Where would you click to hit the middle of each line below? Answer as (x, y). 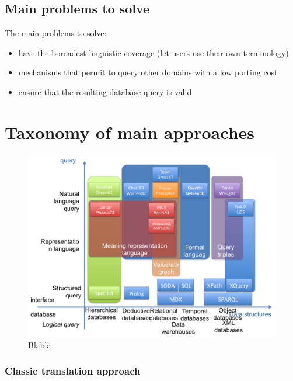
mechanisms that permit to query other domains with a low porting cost (148, 72)
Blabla (40, 344)
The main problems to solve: (56, 33)
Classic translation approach (73, 371)
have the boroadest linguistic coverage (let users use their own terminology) (154, 52)
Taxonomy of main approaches (130, 132)
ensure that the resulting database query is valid (105, 91)
